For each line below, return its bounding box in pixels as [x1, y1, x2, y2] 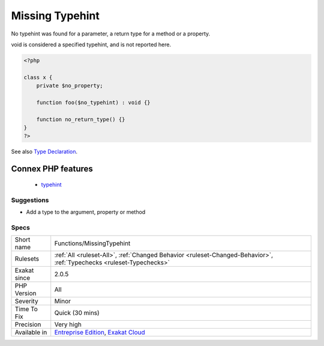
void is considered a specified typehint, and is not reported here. [11, 41, 171, 48]
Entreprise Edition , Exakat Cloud [54, 328, 145, 336]
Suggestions [11, 196, 49, 204]
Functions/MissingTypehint [54, 239, 131, 247]
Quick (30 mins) [54, 309, 100, 317]
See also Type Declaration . [11, 148, 78, 156]
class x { [23, 74, 53, 80]
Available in [14, 328, 47, 336]
